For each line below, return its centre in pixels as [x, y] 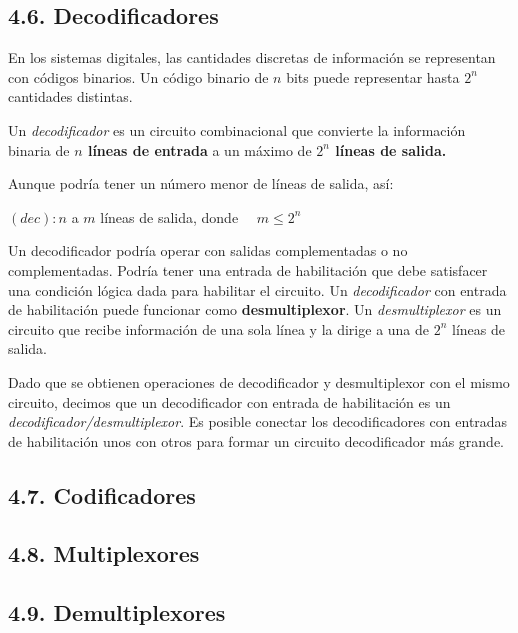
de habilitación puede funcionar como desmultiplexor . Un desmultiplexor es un [255, 309]
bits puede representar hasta [373, 76]
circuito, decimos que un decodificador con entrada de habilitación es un [229, 401]
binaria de [39, 149]
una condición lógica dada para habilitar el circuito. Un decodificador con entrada [257, 289]
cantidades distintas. [70, 96]
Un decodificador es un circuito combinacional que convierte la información [237, 129]
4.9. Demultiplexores [117, 612]
